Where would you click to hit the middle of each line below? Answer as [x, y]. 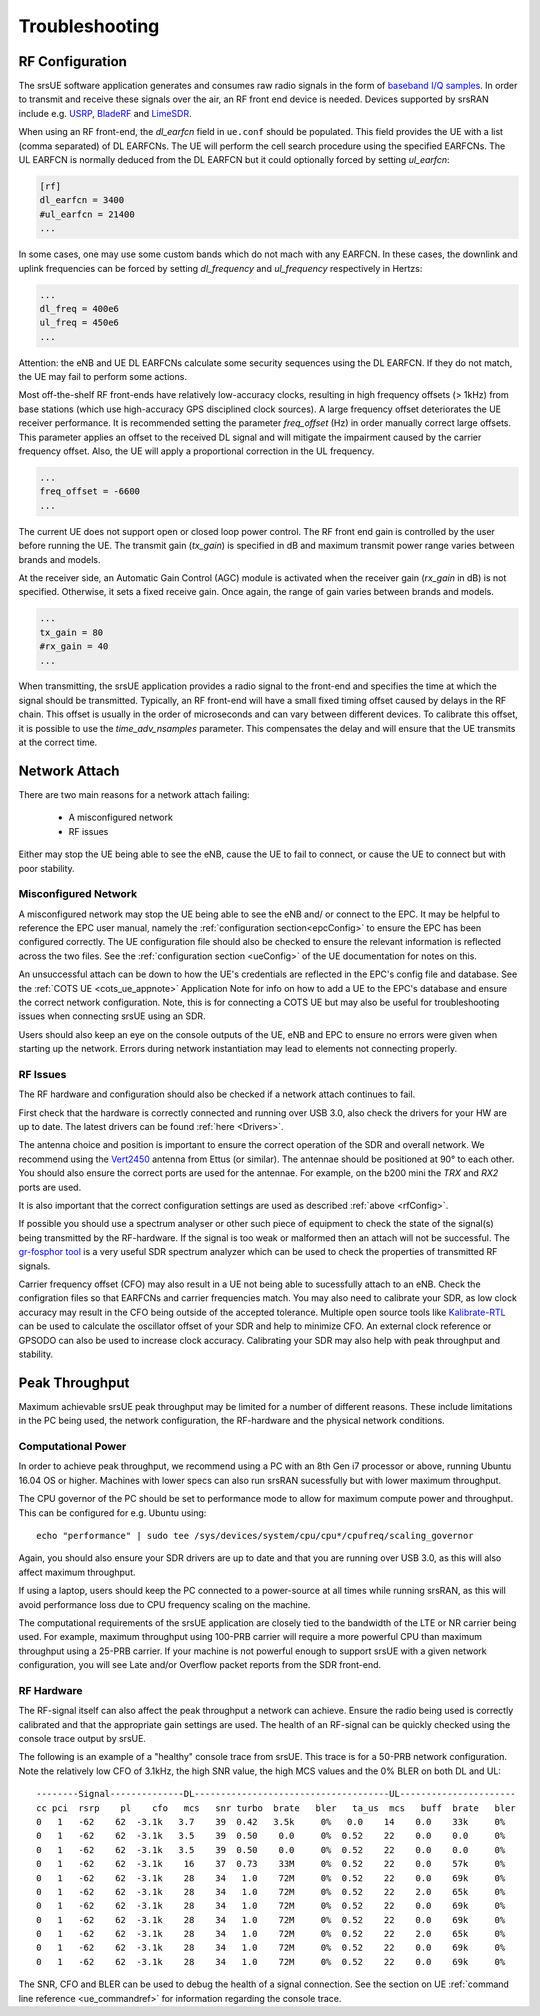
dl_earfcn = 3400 [82, 200]
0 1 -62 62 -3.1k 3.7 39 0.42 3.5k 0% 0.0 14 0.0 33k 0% [271, 1821]
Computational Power [72, 1447]
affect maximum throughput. [77, 1572]
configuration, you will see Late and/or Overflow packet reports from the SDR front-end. [200, 1665]
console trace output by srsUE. [82, 1738]
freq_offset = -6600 [89, 491]
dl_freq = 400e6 [79, 308]
